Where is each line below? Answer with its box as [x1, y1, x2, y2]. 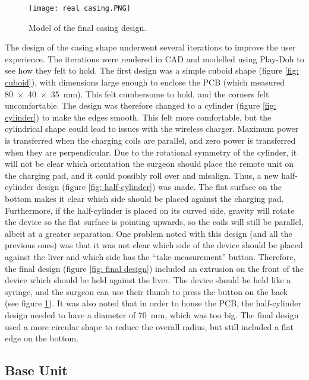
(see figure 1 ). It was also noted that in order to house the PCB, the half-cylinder [5, 297, 302, 309]
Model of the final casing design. [29, 21, 147, 33]
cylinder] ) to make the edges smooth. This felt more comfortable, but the [5, 110, 272, 123]
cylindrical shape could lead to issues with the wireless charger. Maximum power [5, 122, 299, 135]
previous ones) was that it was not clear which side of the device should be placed [5, 239, 303, 251]
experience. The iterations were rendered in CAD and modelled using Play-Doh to [5, 52, 304, 65]
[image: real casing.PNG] [29, 4, 131, 12]
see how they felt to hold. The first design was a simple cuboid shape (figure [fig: [5, 64, 299, 77]
